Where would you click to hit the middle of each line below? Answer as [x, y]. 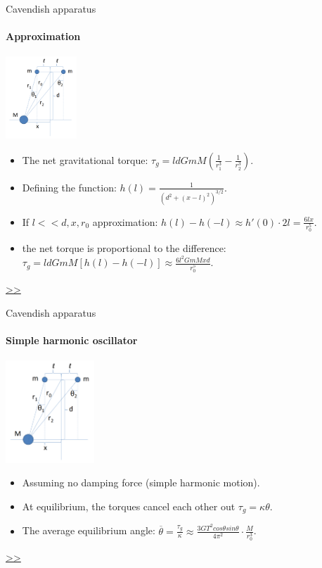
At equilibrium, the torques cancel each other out [129, 506]
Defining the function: [69, 187]
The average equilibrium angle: [89, 530]
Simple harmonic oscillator [72, 340]
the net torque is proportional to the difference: [124, 248]
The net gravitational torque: [85, 159]
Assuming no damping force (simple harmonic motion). [141, 482]
